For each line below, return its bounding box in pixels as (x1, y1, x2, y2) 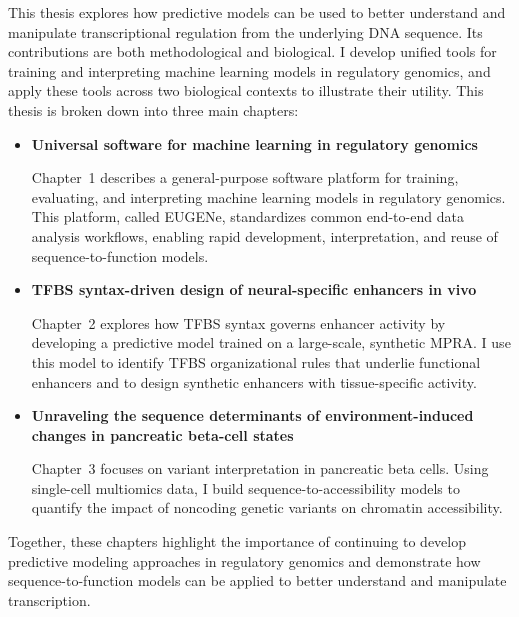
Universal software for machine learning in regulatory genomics (31, 133, 478, 154)
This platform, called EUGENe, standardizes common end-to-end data (31, 206, 464, 227)
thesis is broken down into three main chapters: (8, 99, 299, 120)
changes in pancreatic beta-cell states (31, 424, 294, 445)
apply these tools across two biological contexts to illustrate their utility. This (8, 80, 484, 101)
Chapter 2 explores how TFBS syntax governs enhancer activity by (31, 312, 446, 333)
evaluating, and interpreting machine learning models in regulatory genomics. (31, 186, 506, 207)
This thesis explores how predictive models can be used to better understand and (8, 2, 506, 22)
